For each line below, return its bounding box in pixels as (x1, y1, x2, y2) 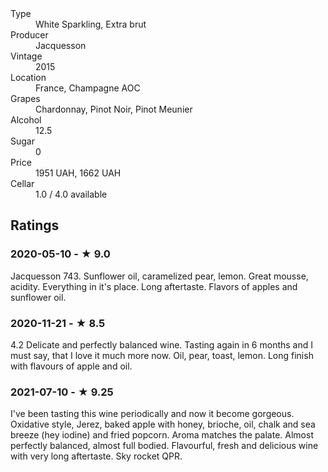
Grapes (10, 93, 41, 104)
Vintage (10, 50, 43, 62)
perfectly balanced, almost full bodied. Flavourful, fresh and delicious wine (10, 440, 319, 452)
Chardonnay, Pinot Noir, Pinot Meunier (35, 103, 193, 115)
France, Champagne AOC (35, 82, 141, 94)
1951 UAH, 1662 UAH (35, 167, 122, 179)
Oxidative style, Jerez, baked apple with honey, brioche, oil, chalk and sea (10, 418, 316, 431)
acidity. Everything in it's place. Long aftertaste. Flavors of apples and (10, 280, 298, 292)
